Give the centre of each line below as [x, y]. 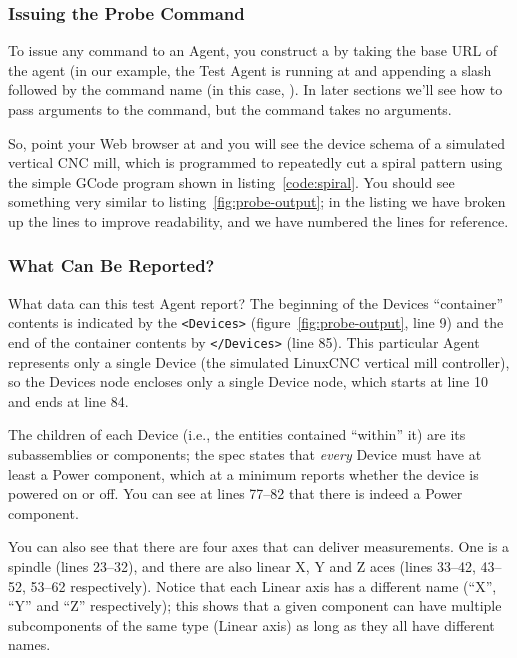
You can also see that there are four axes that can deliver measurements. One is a [259, 546]
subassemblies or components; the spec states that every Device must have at [245, 454]
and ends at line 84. [68, 400]
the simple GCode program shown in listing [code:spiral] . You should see [231, 181]
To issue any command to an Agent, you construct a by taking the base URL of [253, 50]
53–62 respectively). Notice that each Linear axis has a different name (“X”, [263, 585]
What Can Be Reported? [111, 265]
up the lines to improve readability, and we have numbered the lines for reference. [258, 220]
